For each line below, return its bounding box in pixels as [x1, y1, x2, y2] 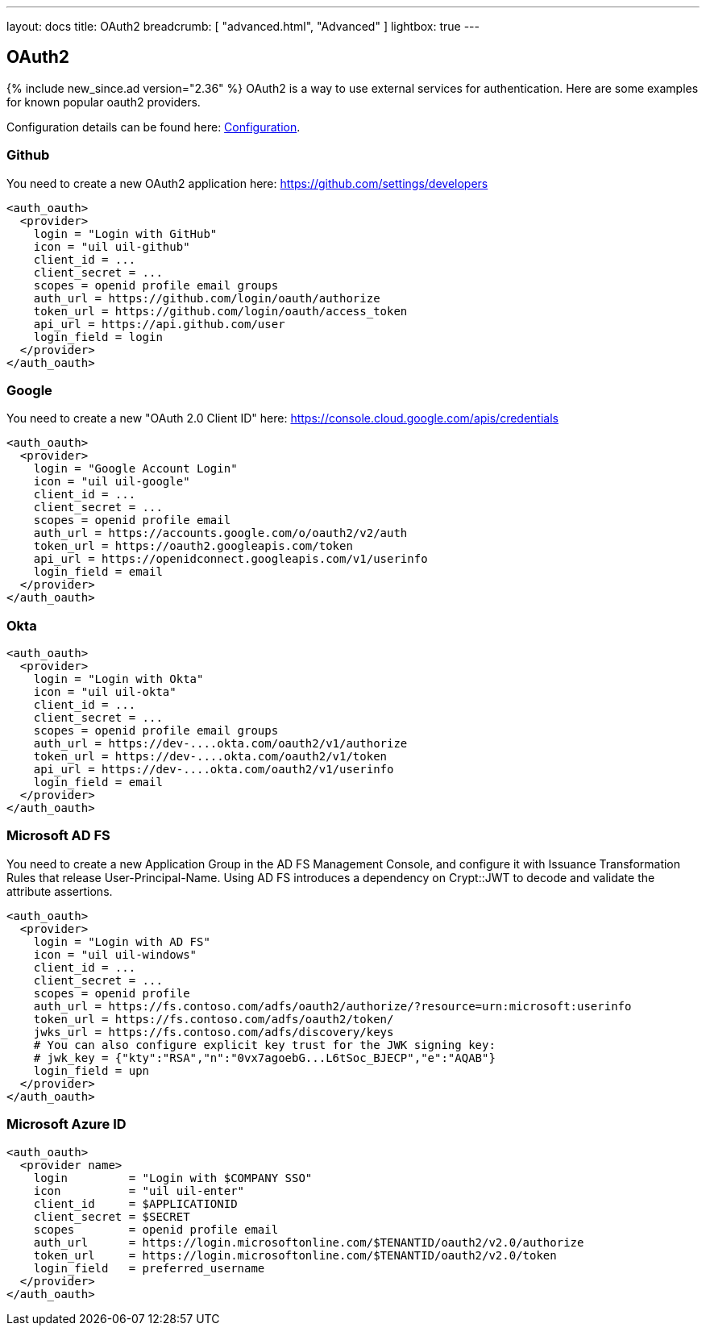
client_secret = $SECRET [33, 1209, 190, 1223]
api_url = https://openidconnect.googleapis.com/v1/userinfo [33, 552, 428, 566]
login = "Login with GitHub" [33, 227, 218, 240]
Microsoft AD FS [6, 827, 110, 844]
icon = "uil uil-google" [33, 475, 190, 489]
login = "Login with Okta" [33, 672, 204, 686]
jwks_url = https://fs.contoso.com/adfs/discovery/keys [33, 1025, 394, 1039]
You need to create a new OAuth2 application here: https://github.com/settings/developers [6, 176, 488, 190]
